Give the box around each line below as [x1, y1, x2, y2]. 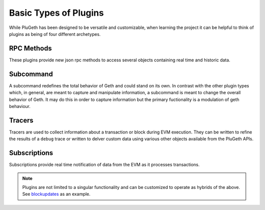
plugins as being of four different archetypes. [9, 31, 101, 37]
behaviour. [9, 103, 31, 109]
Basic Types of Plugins [9, 7, 104, 18]
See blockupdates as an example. [22, 191, 91, 197]
